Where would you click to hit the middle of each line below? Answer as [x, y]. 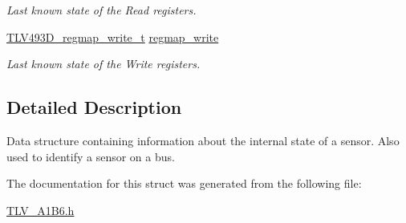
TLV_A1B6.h [41, 210]
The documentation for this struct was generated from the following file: [184, 183]
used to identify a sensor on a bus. [91, 156]
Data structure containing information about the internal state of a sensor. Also [203, 140]
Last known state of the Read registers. [101, 10]
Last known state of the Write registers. [104, 64]
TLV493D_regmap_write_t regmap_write [113, 36]
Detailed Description [94, 107]
